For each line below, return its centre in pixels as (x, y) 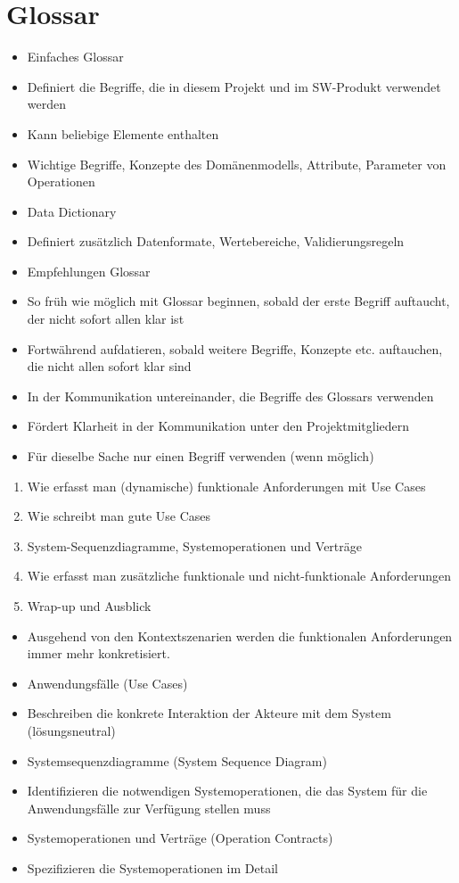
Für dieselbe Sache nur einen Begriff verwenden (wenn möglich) (201, 456)
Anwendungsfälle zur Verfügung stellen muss (149, 808)
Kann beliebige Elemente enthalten (123, 133)
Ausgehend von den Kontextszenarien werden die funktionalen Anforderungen (240, 635)
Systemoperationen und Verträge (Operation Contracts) (180, 838)
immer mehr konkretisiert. (98, 653)
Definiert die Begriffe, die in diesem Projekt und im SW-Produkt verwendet (234, 86)
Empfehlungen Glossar (89, 271)
